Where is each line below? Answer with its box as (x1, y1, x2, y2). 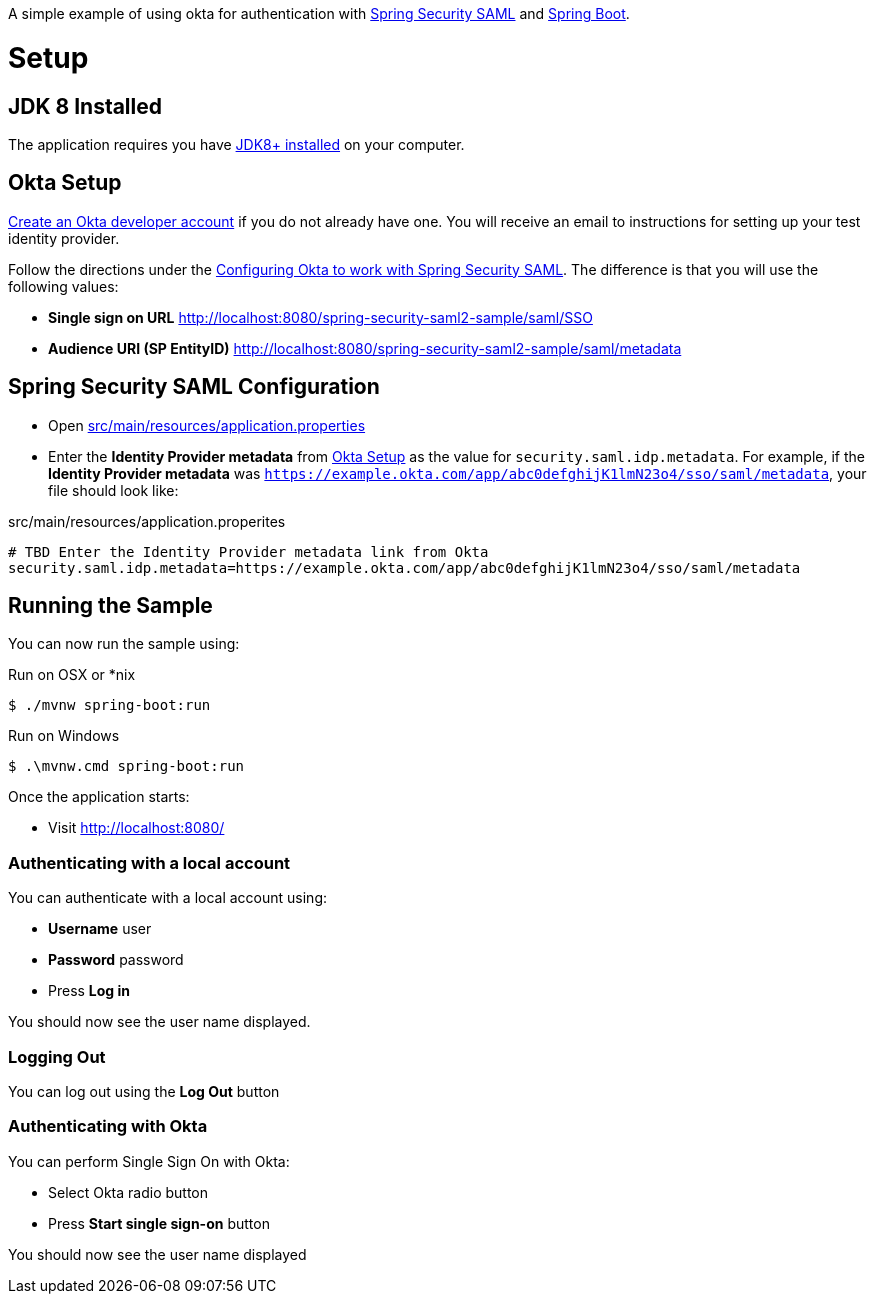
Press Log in (48, 982, 131, 1000)
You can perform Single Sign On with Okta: (8, 1152, 290, 1170)
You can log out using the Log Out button (8, 1082, 280, 1100)
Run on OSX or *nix (8, 666, 136, 684)
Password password (48, 951, 184, 969)
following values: (8, 277, 119, 295)
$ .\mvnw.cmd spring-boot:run (8, 758, 245, 775)
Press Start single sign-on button (48, 1214, 270, 1232)
